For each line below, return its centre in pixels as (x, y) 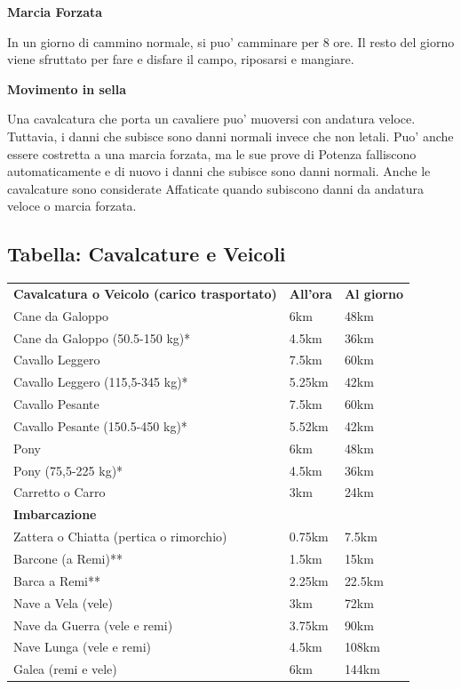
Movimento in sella (67, 88)
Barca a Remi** (57, 580)
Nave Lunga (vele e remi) (82, 647)
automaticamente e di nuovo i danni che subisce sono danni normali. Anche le (219, 171)
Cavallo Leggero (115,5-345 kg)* (101, 382)
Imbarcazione (55, 514)
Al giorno (374, 293)
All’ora (310, 293)
